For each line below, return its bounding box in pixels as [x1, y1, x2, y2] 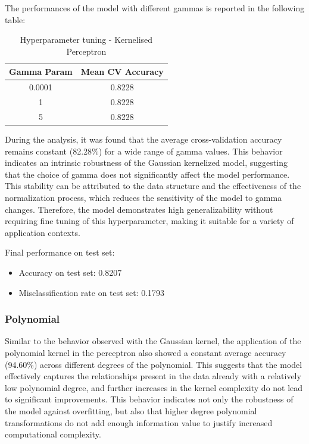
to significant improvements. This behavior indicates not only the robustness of [5, 393, 294, 405]
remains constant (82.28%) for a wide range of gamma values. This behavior [5, 144, 283, 157]
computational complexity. [5, 428, 101, 440]
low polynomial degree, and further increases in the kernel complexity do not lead [5, 381, 303, 393]
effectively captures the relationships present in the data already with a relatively [5, 370, 301, 382]
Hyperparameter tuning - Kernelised [20, 33, 153, 46]
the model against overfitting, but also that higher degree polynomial [5, 404, 257, 417]
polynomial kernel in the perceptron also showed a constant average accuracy [5, 346, 286, 358]
